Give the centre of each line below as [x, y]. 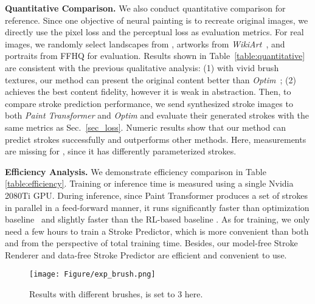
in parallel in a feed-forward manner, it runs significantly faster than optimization [157, 207]
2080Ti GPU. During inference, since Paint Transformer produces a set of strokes [157, 195]
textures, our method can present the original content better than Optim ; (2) [151, 79]
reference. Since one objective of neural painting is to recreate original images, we [157, 20]
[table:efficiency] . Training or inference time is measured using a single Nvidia [149, 183]
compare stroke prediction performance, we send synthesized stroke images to [149, 103]
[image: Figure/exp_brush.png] [92, 275]
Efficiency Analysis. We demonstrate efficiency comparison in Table [136, 171]
